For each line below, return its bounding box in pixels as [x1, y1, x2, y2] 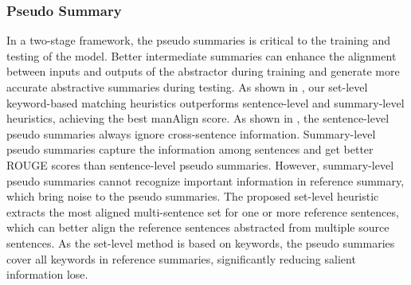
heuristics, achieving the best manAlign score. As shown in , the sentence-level [6, 110, 389, 127]
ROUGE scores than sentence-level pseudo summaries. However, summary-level [6, 156, 394, 173]
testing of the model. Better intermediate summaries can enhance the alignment [6, 47, 397, 64]
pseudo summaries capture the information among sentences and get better [6, 141, 374, 158]
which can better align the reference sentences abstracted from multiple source [6, 219, 389, 236]
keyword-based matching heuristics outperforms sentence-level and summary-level [6, 94, 405, 111]
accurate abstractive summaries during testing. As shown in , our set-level [6, 79, 368, 95]
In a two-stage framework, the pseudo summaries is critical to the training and [6, 32, 390, 49]
